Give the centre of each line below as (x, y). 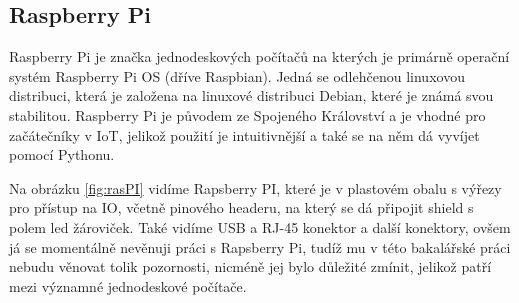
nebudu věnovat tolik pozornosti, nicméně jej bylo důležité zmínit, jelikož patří (250, 266)
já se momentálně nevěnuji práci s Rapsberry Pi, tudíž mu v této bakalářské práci (260, 246)
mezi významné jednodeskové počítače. (128, 285)
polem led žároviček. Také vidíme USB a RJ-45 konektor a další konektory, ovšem (260, 226)
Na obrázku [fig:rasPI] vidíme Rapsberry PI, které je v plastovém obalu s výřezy (255, 187)
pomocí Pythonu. (62, 154)
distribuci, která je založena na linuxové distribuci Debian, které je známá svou (251, 95)
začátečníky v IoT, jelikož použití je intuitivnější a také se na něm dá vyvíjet (244, 134)
